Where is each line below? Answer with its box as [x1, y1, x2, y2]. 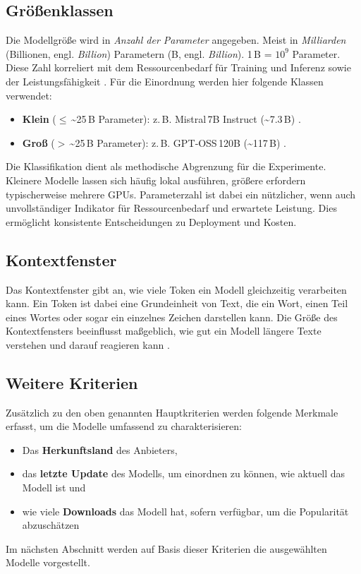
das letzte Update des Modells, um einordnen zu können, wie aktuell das [22, 466, 345, 481]
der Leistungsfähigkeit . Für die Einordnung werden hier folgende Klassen [6, 73, 324, 88]
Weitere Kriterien [6, 371, 138, 393]
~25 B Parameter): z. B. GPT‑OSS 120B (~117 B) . [69, 135, 287, 150]
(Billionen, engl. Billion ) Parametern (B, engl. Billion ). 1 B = [6, 46, 272, 61]
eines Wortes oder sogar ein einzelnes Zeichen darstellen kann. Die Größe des [6, 309, 338, 324]
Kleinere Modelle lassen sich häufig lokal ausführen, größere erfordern [6, 172, 306, 187]
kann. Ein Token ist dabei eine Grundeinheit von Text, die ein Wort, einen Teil [6, 296, 348, 311]
